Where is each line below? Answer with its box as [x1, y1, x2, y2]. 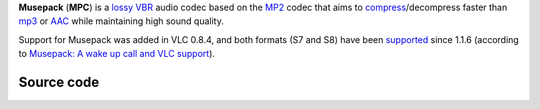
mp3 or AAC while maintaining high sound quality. [18, 15, 224, 27]
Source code [18, 73, 100, 90]
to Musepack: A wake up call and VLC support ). [18, 48, 215, 60]
